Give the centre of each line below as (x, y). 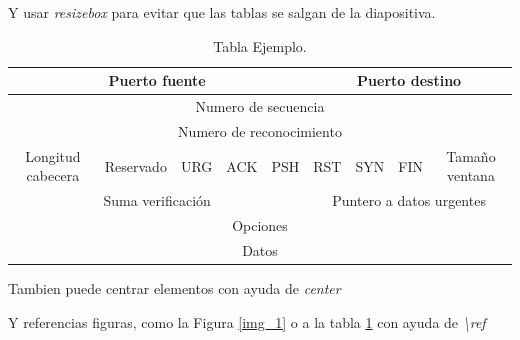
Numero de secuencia (260, 106)
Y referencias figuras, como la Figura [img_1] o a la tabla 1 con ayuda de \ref (247, 321)
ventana (471, 175)
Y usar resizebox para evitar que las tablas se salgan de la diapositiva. (222, 12)
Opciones (260, 225)
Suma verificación (157, 200)
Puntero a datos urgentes (409, 200)
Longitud (53, 155)
